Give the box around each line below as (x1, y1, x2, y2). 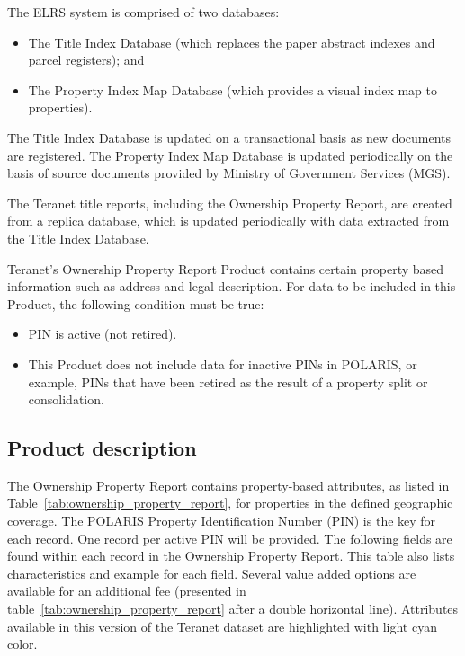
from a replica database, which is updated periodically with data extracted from (7, 211, 450, 230)
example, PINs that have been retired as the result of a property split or (28, 372, 428, 391)
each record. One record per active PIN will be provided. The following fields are (7, 528, 452, 547)
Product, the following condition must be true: (7, 294, 264, 313)
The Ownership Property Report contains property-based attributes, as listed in (7, 475, 450, 494)
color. (7, 634, 38, 653)
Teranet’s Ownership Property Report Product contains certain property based (7, 259, 444, 278)
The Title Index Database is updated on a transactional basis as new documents (7, 128, 452, 146)
